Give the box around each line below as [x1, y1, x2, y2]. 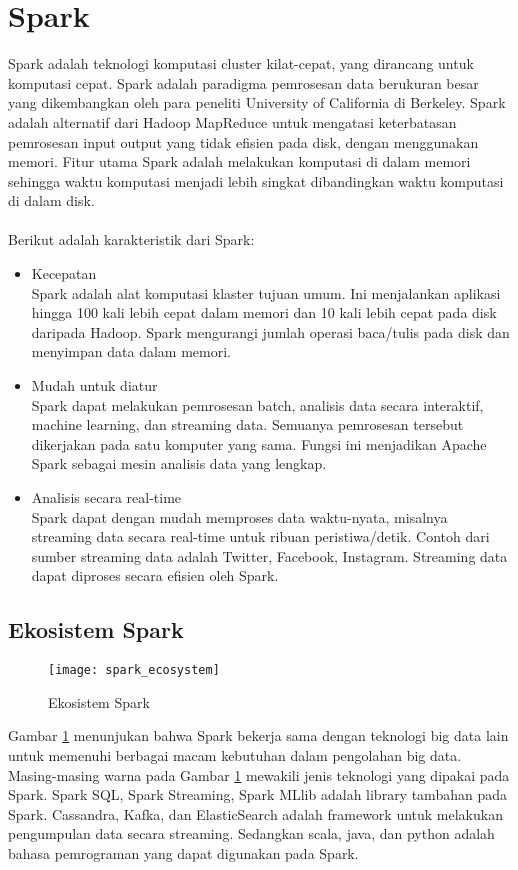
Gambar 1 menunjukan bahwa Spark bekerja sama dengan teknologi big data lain [8, 725, 509, 746]
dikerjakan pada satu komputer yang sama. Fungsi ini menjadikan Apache [31, 433, 487, 454]
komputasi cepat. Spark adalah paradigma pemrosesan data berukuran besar [8, 72, 479, 93]
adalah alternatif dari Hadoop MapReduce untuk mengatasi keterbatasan [8, 111, 457, 132]
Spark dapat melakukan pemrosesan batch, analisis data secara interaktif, [31, 394, 484, 415]
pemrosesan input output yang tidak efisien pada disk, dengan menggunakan [8, 131, 479, 152]
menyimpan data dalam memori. [31, 341, 231, 362]
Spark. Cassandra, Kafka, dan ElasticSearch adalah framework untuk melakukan [8, 803, 503, 824]
